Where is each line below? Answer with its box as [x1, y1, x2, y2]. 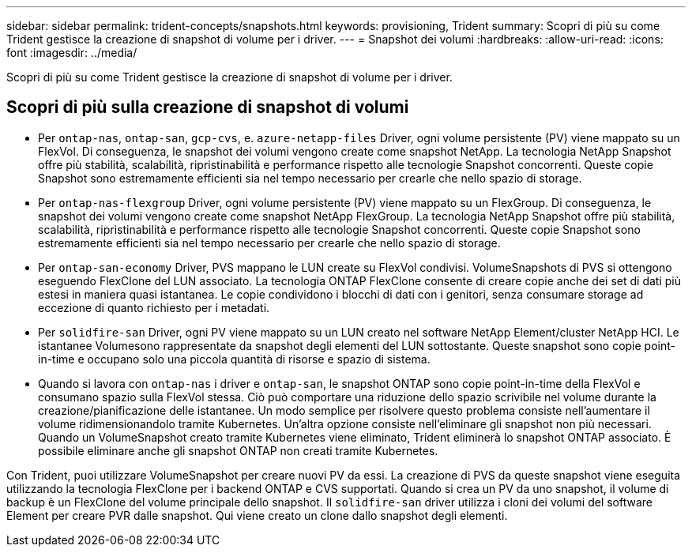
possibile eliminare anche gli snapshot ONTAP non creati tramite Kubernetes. [38, 443, 438, 457]
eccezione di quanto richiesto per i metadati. [38, 300, 270, 314]
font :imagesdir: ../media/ [6, 46, 137, 59]
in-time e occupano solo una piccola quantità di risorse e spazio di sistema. [38, 352, 431, 366]
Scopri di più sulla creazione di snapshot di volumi [6, 97, 409, 118]
